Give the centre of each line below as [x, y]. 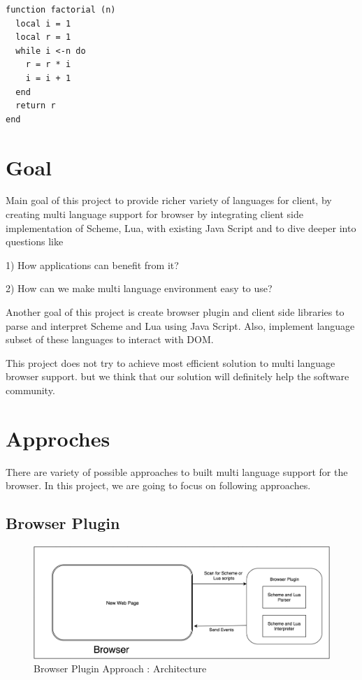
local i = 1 [43, 23]
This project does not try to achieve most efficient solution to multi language [171, 362]
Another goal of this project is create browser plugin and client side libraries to [175, 312]
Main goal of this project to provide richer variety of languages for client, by [169, 200]
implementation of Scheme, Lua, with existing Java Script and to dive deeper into [181, 227]
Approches [58, 438]
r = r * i [48, 65]
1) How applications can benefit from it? [92, 265]
